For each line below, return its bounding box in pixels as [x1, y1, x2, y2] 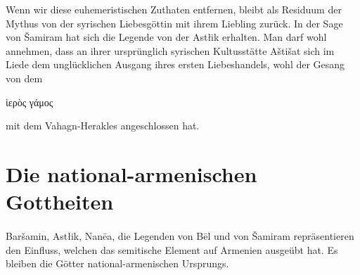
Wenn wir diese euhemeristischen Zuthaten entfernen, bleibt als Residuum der [6, 2, 342, 16]
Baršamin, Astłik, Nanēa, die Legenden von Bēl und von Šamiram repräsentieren [6, 228, 354, 243]
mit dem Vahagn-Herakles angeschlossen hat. [6, 118, 200, 133]
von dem [6, 70, 43, 85]
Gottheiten [6, 187, 114, 216]
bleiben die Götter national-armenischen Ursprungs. [6, 256, 229, 271]
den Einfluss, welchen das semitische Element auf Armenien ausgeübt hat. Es [6, 242, 338, 257]
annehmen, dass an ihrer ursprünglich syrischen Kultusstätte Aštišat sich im [6, 43, 335, 58]
